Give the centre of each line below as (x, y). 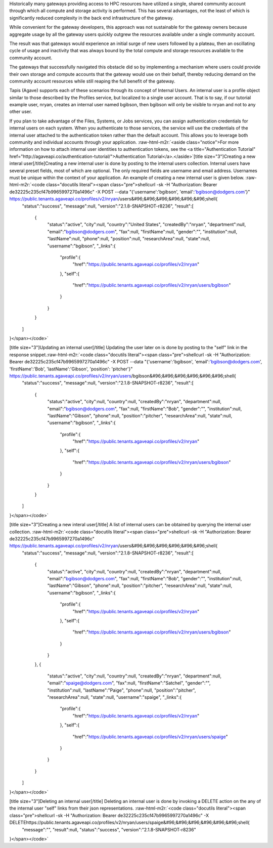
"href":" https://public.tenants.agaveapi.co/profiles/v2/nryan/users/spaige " (150, 737)
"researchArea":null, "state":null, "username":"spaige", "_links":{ (115, 697)
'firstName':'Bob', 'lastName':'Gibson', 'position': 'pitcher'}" (71, 369)
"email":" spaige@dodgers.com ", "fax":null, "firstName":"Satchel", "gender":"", (129, 683)
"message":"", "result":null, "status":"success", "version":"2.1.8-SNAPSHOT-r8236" (109, 829)
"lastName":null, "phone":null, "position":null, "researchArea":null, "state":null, (129, 239)
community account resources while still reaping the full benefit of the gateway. (92, 81)
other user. (21, 112)
